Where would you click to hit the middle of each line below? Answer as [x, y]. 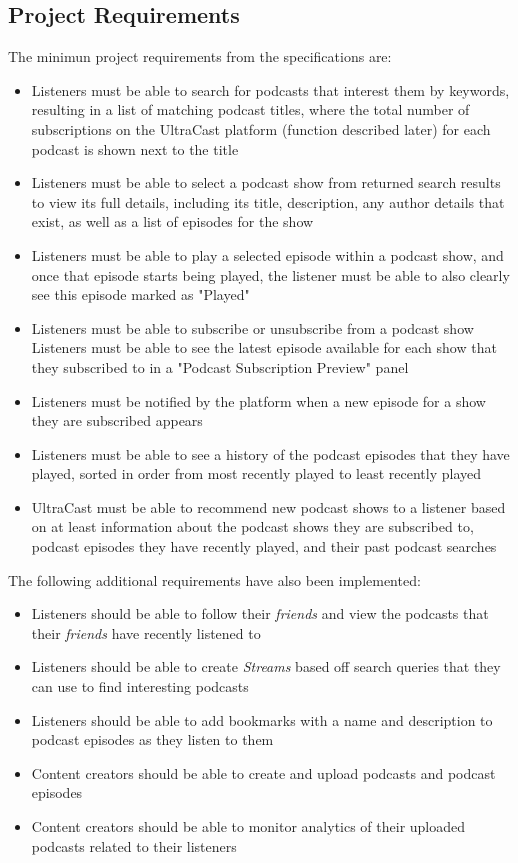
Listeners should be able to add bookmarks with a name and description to [262, 719]
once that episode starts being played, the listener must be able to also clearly [270, 274]
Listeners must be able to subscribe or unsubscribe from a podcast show [252, 327]
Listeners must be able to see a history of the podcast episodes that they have [270, 453]
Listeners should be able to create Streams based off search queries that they [266, 666]
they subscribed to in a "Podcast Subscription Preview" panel [220, 366]
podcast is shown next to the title [135, 148]
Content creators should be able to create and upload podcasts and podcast [263, 772]
